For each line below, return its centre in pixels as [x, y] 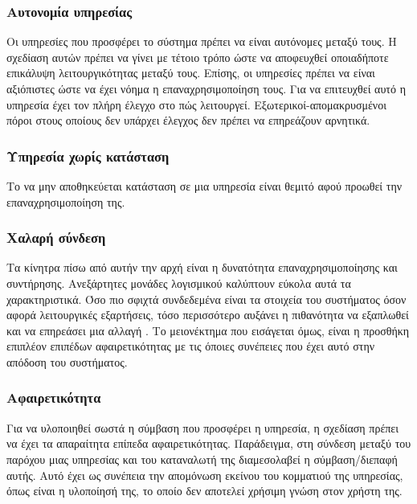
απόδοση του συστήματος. [67, 361]
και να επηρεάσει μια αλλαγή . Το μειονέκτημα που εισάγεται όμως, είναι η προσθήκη [208, 330]
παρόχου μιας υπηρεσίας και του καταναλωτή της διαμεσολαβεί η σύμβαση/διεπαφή [202, 459]
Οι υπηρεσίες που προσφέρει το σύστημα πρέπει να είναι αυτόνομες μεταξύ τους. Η [202, 41]
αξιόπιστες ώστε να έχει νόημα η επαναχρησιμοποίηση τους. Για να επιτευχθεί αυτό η [206, 88]
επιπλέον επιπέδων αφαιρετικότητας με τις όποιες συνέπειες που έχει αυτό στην [191, 346]
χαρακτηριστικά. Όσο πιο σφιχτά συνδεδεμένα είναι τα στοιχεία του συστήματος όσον [206, 299]
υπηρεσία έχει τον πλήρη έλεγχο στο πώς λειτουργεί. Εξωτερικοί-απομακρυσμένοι [196, 104]
